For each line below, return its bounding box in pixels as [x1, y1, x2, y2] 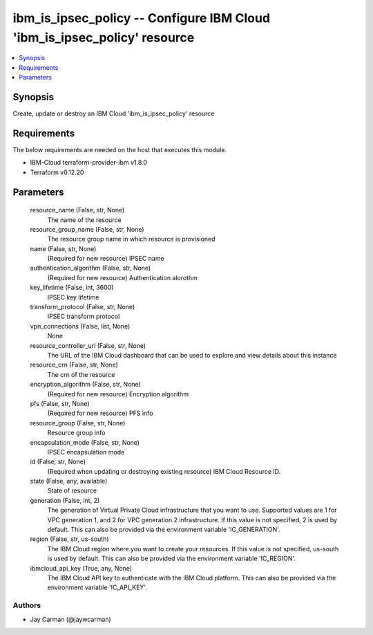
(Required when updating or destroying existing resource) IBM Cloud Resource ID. [47, 467, 281, 475]
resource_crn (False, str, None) [30, 360, 119, 369]
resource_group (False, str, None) [30, 418, 126, 427]
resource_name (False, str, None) [30, 206, 125, 214]
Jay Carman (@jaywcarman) [30, 615, 112, 623]
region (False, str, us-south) [30, 535, 110, 543]
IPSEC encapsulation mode [47, 448, 125, 456]
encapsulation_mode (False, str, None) [30, 438, 140, 446]
